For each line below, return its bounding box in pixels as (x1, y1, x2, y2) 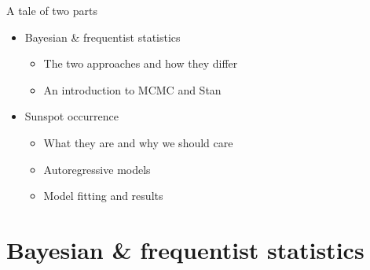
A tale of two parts (6, 2, 97, 18)
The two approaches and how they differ (43, 55, 238, 72)
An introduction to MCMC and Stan (43, 81, 222, 98)
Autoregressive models (43, 161, 151, 177)
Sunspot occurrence (24, 108, 119, 124)
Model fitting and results (43, 187, 163, 204)
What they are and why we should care (43, 134, 233, 150)
